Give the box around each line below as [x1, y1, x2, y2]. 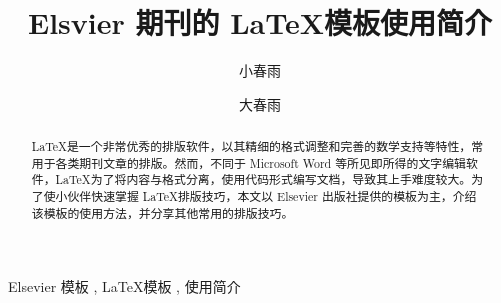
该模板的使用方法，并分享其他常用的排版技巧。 [31, 204, 294, 221]
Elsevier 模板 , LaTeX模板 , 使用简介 [8, 276, 241, 297]
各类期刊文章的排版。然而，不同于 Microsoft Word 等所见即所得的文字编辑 [55, 154, 466, 171]
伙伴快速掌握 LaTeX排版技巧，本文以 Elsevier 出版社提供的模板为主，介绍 [67, 188, 477, 205]
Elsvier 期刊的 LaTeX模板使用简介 [27, 2, 493, 43]
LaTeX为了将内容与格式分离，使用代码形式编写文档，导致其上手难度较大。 [55, 171, 472, 188]
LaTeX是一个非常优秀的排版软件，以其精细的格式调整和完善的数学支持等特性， [31, 138, 472, 155]
